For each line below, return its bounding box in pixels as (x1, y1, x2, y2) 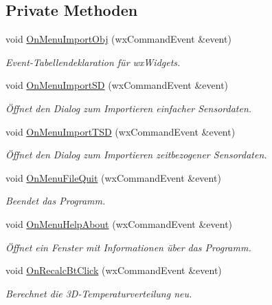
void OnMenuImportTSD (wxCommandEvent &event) (5, 124, 236, 138)
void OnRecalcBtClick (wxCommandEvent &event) (5, 263, 222, 277)
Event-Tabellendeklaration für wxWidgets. (5, 54, 181, 69)
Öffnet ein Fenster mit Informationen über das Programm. (5, 240, 251, 254)
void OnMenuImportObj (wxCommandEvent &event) (5, 32, 231, 46)
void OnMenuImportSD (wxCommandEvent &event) (5, 78, 229, 92)
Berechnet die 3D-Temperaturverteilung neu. (5, 286, 192, 300)
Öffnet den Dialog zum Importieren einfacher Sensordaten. (5, 101, 252, 115)
